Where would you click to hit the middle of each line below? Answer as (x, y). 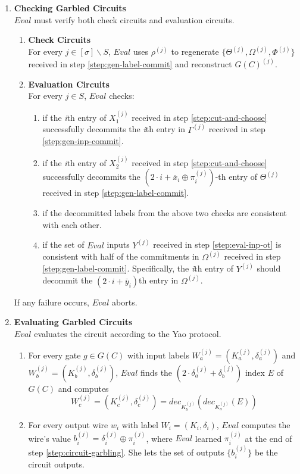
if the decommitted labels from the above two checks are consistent (165, 213)
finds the (157, 372)
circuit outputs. (56, 464)
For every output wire (68, 424)
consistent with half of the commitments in (121, 256)
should (269, 268)
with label (140, 424)
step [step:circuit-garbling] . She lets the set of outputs (126, 452)
